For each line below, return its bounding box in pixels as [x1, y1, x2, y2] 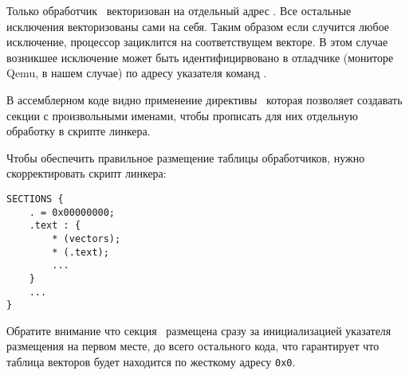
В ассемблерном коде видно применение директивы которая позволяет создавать [6, 91, 403, 107]
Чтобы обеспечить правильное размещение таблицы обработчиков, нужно [6, 149, 365, 166]
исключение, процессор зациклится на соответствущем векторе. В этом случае [6, 33, 388, 50]
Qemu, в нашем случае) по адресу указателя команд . [6, 64, 267, 81]
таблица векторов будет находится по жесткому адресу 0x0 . [6, 354, 296, 370]
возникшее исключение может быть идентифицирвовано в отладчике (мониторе [6, 49, 394, 65]
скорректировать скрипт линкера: [6, 165, 167, 182]
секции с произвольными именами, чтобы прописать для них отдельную [6, 107, 359, 123]
